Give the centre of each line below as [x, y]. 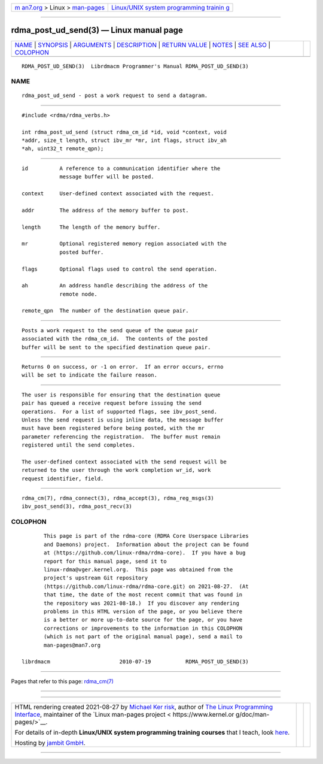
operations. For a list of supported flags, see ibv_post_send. [120, 411]
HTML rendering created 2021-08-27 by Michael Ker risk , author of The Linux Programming [144, 707]
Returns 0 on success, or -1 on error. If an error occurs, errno [123, 367]
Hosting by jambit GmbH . [50, 743]
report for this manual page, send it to [105, 561]
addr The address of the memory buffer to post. [105, 210]
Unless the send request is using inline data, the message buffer [123, 420]
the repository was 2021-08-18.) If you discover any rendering [141, 603]
